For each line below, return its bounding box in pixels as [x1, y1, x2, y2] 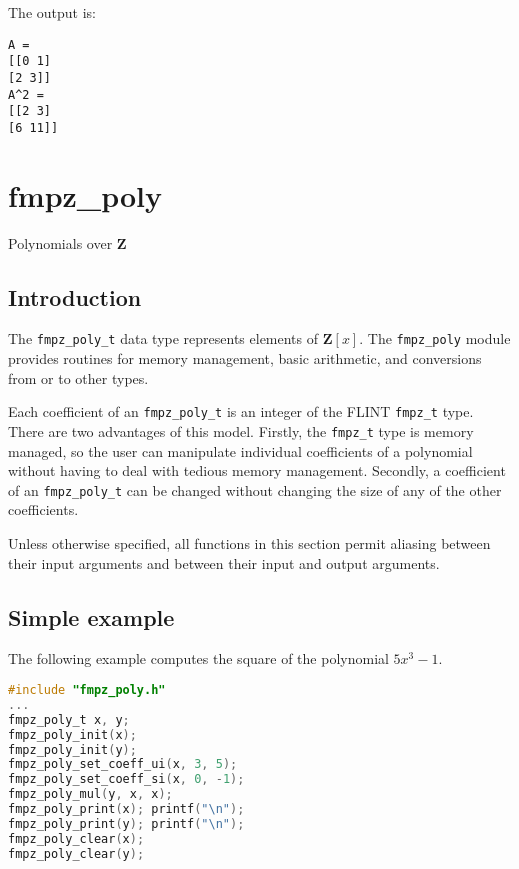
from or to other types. [8, 367, 149, 388]
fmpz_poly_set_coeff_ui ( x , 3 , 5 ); [8, 757, 238, 772]
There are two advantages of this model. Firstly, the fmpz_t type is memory [8, 420, 474, 441]
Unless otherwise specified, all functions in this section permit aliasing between [8, 533, 491, 554]
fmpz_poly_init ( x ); [8, 727, 137, 742]
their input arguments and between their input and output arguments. [8, 552, 440, 573]
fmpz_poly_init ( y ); [8, 742, 137, 757]
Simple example [8, 601, 175, 632]
